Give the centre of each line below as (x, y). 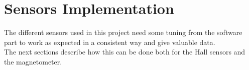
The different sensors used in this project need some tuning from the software (123, 32)
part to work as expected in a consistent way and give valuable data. (110, 42)
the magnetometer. (33, 61)
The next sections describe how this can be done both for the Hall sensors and (125, 52)
